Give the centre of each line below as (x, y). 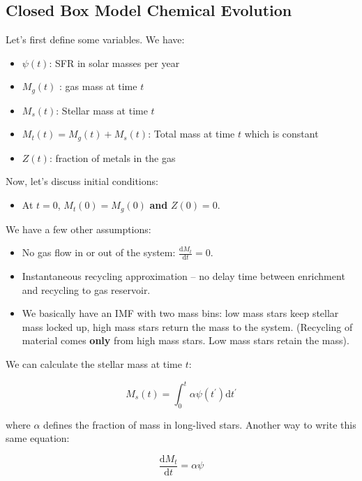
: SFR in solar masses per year (114, 62)
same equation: (38, 438)
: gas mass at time (98, 86)
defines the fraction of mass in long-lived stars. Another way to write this (200, 424)
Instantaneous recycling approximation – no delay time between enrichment (183, 275)
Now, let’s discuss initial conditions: (82, 181)
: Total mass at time (191, 134)
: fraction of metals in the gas (112, 157)
